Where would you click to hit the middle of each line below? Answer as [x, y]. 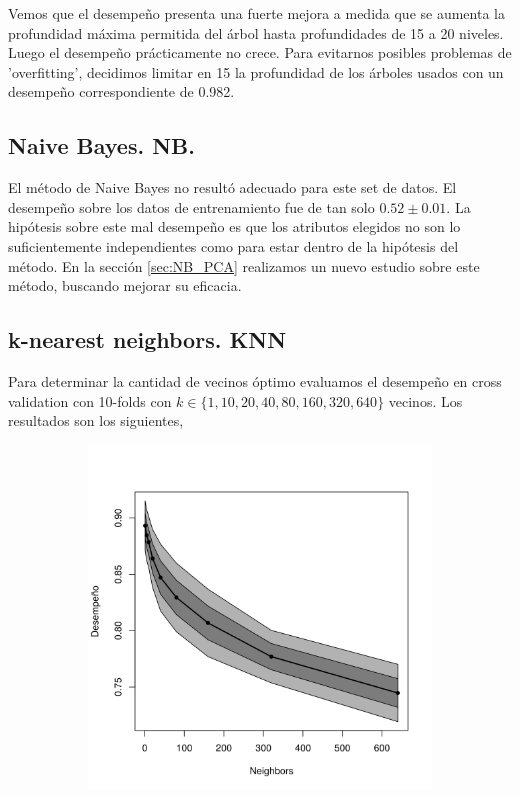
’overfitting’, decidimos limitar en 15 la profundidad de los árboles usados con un [256, 71]
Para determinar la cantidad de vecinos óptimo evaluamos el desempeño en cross [255, 380]
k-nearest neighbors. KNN [147, 339]
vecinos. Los [425, 400]
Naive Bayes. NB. [101, 145]
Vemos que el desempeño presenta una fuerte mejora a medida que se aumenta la [256, 13]
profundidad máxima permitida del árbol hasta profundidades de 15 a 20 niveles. [256, 32]
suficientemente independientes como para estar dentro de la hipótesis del [233, 245]
